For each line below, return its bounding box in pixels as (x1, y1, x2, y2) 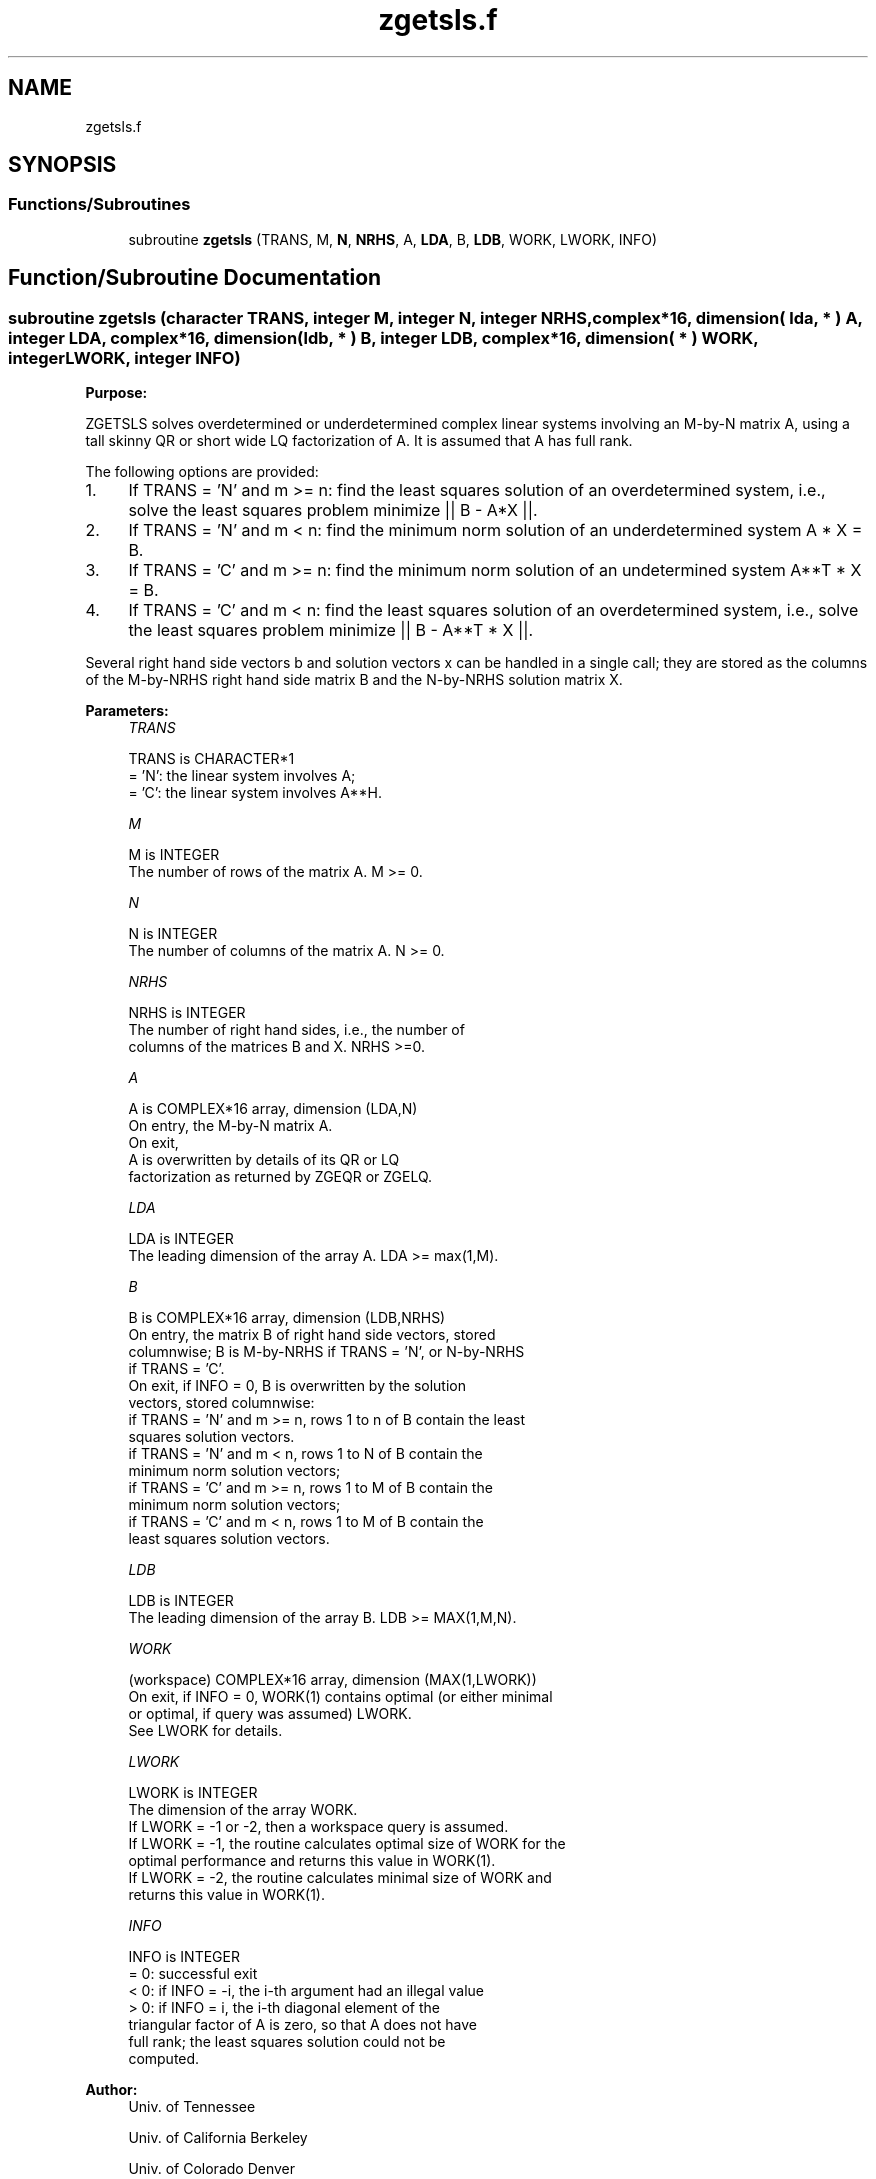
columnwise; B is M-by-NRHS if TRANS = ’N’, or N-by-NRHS (128, 1343, 525, 1361)
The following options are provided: (85, 463, 319, 481)
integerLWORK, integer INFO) (8, 347, 241, 368)
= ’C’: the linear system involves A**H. (128, 784, 383, 802)
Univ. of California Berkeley (128, 2129, 308, 2147)
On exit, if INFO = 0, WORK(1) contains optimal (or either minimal (128, 1688, 553, 1706)
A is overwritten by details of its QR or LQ (128, 1151, 400, 1169)
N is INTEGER (128, 925, 218, 943)
